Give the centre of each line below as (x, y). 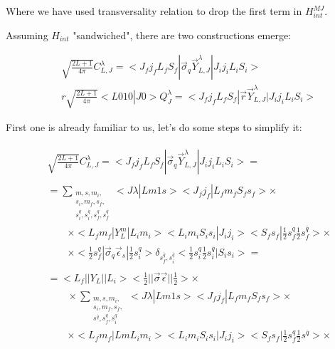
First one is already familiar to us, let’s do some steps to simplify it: (154, 127)
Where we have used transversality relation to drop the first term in (154, 11)
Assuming (27, 35)
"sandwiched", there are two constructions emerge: (182, 35)
